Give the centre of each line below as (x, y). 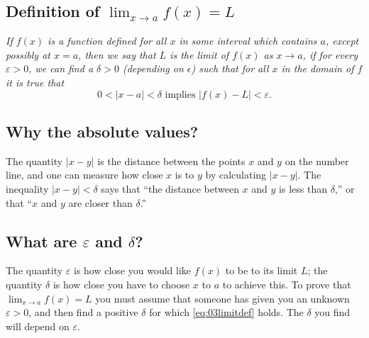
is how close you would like (132, 270)
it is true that (35, 82)
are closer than (100, 202)
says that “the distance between (170, 188)
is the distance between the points (171, 160)
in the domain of (318, 68)
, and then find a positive (83, 312)
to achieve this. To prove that (287, 284)
